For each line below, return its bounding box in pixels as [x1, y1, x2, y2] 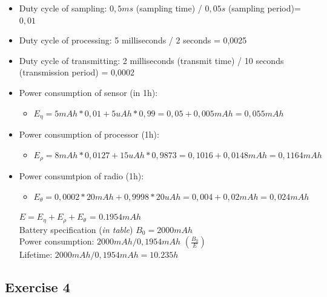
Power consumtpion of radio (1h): [19, 170, 144, 182]
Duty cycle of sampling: [19, 2, 107, 14]
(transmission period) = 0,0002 [19, 66, 134, 78]
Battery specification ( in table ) [19, 223, 133, 235]
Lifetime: [19, 248, 53, 261]
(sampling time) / [136, 2, 202, 14]
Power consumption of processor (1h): [19, 128, 159, 141]
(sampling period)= [228, 2, 301, 14]
